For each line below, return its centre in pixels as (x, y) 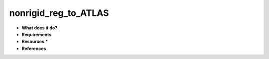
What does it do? (40, 28)
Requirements (37, 34)
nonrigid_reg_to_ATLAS (59, 13)
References (34, 48)
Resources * (35, 42)
